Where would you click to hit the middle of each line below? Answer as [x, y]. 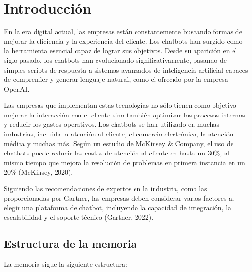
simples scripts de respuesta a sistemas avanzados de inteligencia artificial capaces [126, 69]
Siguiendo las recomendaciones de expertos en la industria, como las [106, 188]
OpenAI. [17, 88]
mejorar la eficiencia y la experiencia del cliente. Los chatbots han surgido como [123, 41]
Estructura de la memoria [70, 243]
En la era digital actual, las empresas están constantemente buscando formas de [123, 31]
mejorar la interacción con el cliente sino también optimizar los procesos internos [125, 114]
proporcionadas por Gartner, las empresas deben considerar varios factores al [119, 198]
